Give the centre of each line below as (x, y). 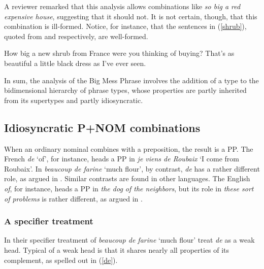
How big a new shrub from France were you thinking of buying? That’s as (119, 53)
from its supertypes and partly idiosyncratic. (74, 100)
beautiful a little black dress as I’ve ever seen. (75, 63)
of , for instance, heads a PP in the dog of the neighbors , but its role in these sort (129, 188)
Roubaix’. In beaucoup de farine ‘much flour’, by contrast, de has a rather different (132, 168)
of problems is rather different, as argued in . (73, 198)
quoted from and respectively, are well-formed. (76, 36)
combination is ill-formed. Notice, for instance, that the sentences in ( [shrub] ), (125, 26)
